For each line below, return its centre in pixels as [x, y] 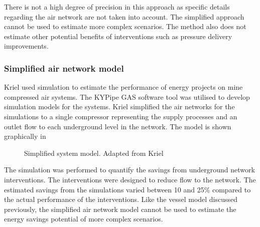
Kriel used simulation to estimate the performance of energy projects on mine [123, 87]
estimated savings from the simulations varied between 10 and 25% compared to [127, 189]
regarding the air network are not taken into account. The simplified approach [124, 16]
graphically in [25, 136]
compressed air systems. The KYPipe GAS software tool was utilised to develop [127, 96]
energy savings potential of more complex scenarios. [84, 219]
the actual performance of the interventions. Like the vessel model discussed [121, 199]
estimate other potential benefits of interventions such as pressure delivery [118, 36]
